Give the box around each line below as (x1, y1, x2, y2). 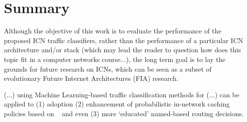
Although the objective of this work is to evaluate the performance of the (4, 26, 222, 36)
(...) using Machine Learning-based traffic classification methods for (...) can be (4, 89, 239, 99)
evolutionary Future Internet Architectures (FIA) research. (4, 73, 179, 83)
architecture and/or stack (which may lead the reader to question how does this (4, 45, 241, 55)
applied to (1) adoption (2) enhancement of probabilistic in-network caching (4, 99, 230, 109)
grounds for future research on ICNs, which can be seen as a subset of (4, 63, 212, 74)
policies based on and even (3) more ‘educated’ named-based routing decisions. (4, 108, 244, 118)
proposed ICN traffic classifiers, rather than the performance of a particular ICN (4, 35, 243, 45)
